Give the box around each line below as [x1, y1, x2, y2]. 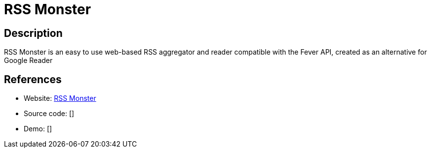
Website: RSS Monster [24, 94, 96, 103]
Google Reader [4, 56, 53, 65]
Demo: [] [24, 124, 52, 133]
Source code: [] [24, 109, 75, 118]
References [4, 73, 62, 86]
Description [4, 27, 63, 39]
